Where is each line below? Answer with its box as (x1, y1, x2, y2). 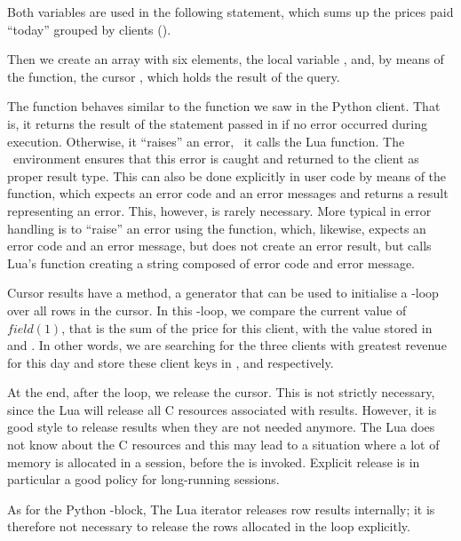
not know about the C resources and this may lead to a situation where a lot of (7, 435, 440, 454)
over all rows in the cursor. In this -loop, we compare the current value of (7, 300, 407, 319)
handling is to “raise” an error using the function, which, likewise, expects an (7, 219, 426, 237)
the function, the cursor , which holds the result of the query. (7, 67, 340, 85)
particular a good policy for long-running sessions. (7, 470, 280, 489)
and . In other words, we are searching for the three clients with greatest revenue (7, 336, 447, 354)
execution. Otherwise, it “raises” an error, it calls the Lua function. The (7, 131, 405, 150)
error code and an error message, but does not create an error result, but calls (7, 236, 432, 255)
